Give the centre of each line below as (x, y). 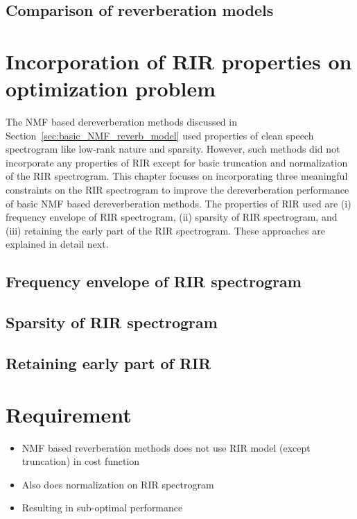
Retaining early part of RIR (108, 363)
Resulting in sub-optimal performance (102, 508)
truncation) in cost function (81, 461)
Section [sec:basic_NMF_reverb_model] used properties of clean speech (160, 135)
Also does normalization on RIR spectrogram (118, 484)
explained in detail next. (57, 244)
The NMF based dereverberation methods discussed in (121, 122)
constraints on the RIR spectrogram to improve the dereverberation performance (177, 190)
